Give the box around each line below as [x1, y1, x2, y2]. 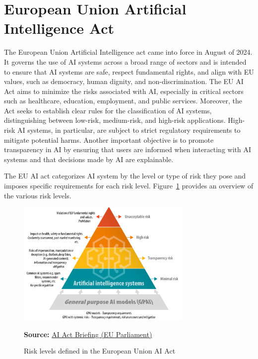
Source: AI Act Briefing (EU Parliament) [24, 329, 152, 339]
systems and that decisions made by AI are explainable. [4, 154, 174, 164]
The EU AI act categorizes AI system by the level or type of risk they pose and [4, 171, 246, 181]
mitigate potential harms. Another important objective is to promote [4, 134, 214, 145]
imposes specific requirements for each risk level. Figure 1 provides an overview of [4, 180, 254, 191]
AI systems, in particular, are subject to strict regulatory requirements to [17, 125, 241, 135]
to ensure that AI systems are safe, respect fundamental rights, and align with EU [4, 66, 254, 77]
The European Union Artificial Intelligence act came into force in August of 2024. [4, 47, 253, 57]
